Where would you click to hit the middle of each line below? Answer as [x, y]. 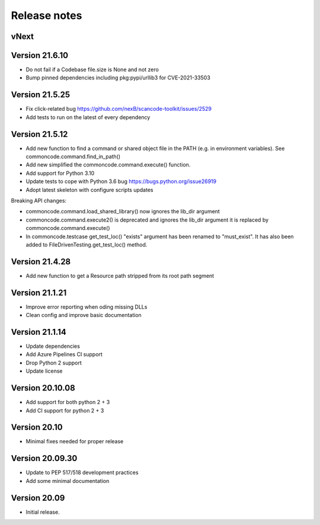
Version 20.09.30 [44, 458]
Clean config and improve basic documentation [84, 315]
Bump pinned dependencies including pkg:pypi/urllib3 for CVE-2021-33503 [118, 78]
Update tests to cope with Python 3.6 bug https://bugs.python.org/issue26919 [121, 181]
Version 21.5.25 [41, 95]
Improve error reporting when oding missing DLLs [87, 307]
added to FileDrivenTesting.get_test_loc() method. [87, 244]
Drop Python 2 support [54, 363]
